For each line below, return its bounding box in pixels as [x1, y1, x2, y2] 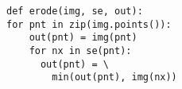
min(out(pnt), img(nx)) [52, 72, 177, 83]
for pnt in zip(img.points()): [6, 18, 172, 30]
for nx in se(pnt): [29, 44, 132, 56]
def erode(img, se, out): [6, 6, 143, 17]
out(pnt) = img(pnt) [29, 32, 137, 44]
